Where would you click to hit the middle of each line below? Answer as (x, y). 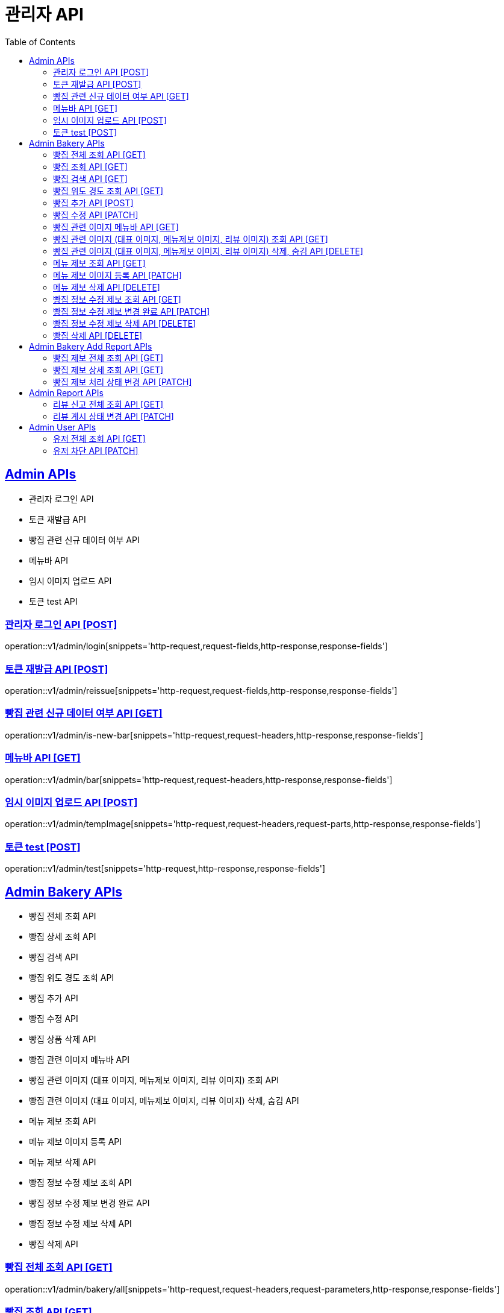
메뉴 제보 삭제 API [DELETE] (107, 287)
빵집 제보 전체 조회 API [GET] (108, 357)
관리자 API (44, 14)
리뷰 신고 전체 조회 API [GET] (108, 404)
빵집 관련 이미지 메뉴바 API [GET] (116, 227)
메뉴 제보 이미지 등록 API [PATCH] (117, 275)
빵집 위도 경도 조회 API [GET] (108, 190)
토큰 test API (53, 601)
